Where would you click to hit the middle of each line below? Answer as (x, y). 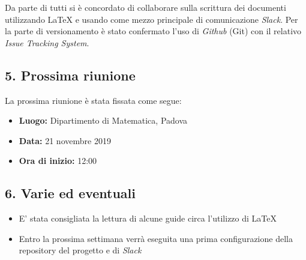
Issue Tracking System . (47, 42)
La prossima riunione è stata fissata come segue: (93, 100)
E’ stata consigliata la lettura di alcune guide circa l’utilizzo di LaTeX (148, 218)
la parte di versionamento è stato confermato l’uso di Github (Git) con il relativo (153, 31)
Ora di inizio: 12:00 (58, 161)
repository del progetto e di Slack (80, 250)
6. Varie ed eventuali (70, 193)
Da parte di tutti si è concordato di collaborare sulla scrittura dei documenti (145, 7)
